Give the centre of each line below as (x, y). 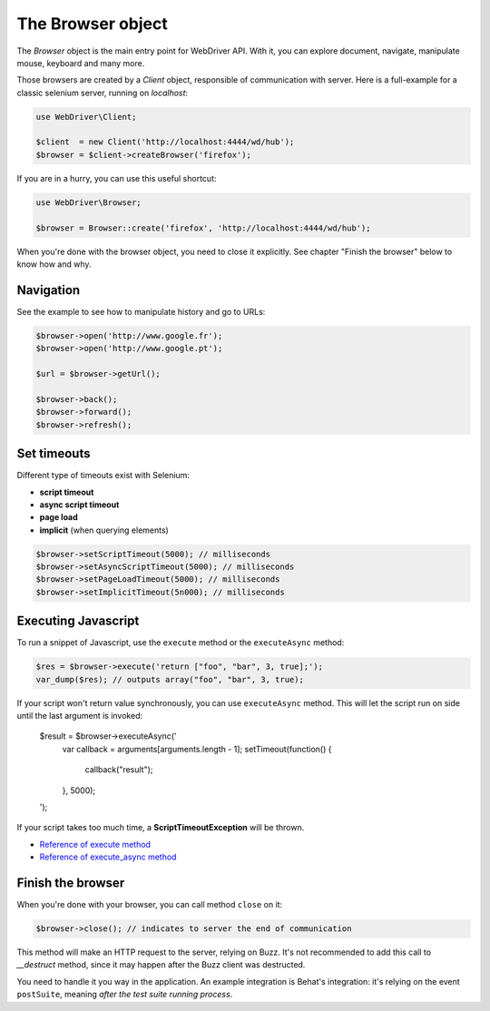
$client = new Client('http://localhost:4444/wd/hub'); (165, 142)
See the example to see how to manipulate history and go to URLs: (141, 311)
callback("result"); (119, 770)
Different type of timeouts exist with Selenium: (103, 476)
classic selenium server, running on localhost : (103, 93)
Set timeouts (54, 454)
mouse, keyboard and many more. (81, 63)
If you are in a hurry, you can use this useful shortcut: (117, 178)
